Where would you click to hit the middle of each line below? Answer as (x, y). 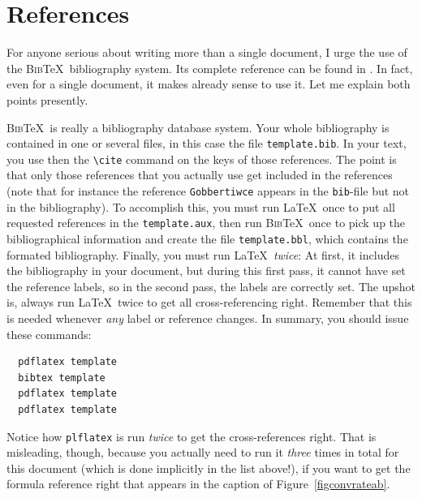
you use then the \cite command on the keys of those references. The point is (202, 159)
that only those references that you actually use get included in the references (200, 175)
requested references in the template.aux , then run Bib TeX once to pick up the (206, 223)
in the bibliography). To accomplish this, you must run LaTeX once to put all (201, 206)
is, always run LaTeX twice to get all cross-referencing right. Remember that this (209, 302)
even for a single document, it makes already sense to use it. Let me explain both (209, 84)
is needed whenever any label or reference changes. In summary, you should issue (208, 318)
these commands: (49, 334)
